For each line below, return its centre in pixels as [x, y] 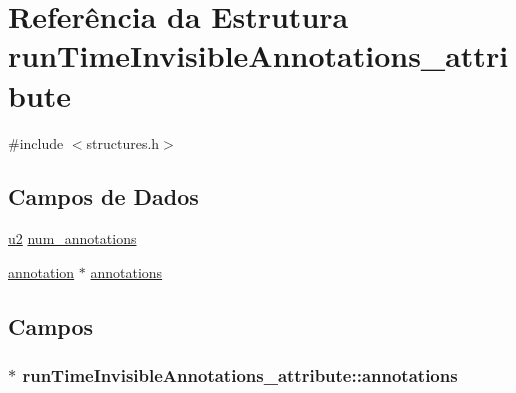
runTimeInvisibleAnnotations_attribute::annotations [240, 375]
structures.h [123, 142]
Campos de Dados [103, 196]
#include [36, 142]
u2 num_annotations [72, 238]
